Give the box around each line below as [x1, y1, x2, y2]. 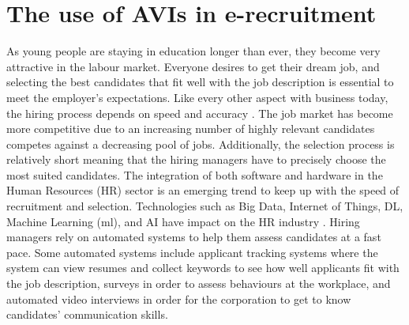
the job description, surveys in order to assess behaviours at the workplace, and [6, 275, 391, 292]
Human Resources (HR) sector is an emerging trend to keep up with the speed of [6, 182, 400, 198]
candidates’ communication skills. [6, 306, 168, 323]
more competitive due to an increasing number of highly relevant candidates [6, 120, 375, 137]
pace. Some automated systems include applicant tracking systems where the [6, 244, 378, 260]
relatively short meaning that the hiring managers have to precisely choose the [6, 151, 386, 168]
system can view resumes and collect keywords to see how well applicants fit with [6, 259, 400, 276]
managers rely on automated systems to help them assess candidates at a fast [6, 229, 381, 245]
